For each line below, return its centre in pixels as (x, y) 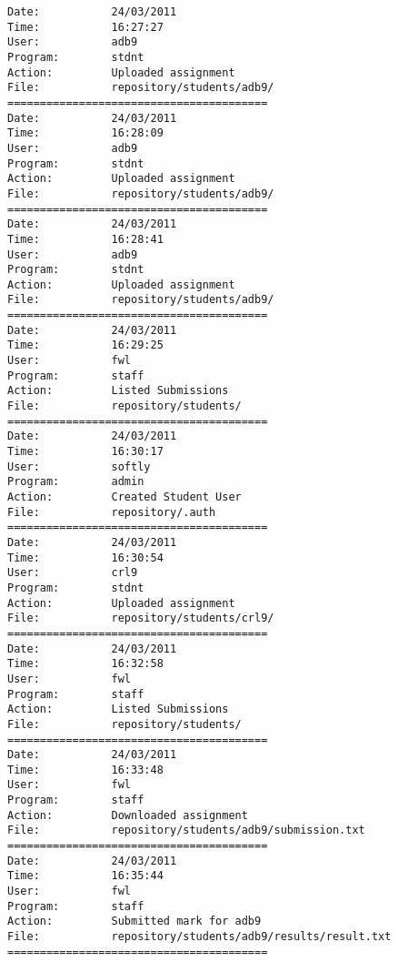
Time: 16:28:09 (85, 133)
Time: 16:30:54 (85, 557)
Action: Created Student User (124, 497)
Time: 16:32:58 (85, 664)
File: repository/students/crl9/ (141, 618)
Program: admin (76, 482)
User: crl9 (73, 573)
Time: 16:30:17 (85, 452)
